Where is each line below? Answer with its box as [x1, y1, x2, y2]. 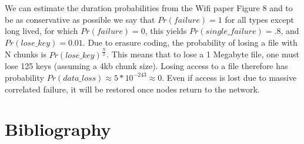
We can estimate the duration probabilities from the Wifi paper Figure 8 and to [5, 2, 293, 13]
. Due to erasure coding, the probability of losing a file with [82, 36, 298, 48]
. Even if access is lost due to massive [162, 71, 297, 83]
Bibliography [5, 117, 111, 141]
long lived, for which [5, 25, 78, 37]
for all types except [225, 13, 294, 25]
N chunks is [5, 48, 46, 60]
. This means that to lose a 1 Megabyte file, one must [106, 48, 299, 60]
